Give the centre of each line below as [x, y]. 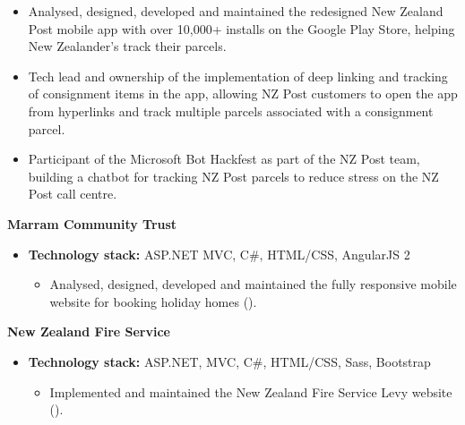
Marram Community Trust [92, 223]
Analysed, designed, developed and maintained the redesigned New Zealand [236, 11]
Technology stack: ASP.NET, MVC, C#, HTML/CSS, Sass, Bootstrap [229, 361]
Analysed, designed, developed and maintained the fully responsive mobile [253, 284]
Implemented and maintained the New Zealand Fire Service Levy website [251, 391]
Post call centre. [73, 194]
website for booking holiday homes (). [153, 301]
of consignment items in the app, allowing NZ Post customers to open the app [243, 93]
